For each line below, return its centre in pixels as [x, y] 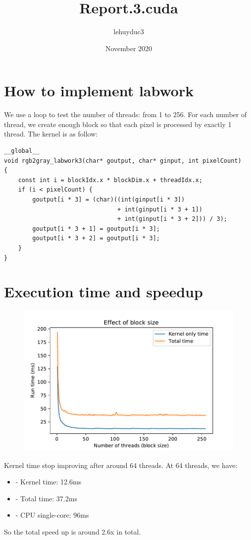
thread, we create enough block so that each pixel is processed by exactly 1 [118, 124]
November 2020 [129, 48]
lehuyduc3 [129, 32]
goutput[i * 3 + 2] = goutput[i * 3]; [96, 238]
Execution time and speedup [103, 292]
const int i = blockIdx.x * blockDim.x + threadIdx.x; [110, 180]
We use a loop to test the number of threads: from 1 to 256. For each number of [125, 114]
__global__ [22, 151]
